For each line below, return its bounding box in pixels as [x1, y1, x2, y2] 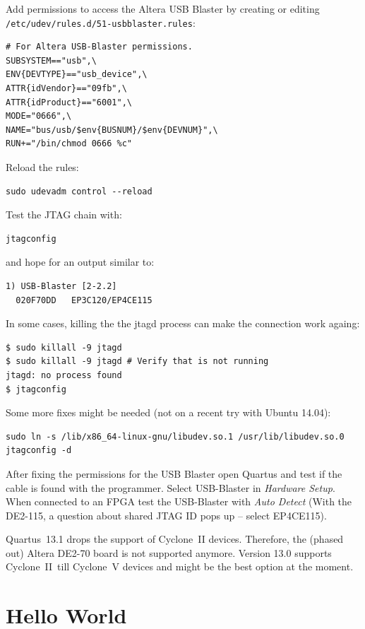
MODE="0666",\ [6, 111, 72, 122]
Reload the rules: [6, 160, 79, 174]
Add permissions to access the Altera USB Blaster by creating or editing [6, 1, 320, 16]
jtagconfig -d [6, 445, 72, 456]
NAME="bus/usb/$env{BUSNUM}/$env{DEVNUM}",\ [6, 124, 218, 135]
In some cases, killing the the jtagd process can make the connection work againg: [6, 316, 360, 331]
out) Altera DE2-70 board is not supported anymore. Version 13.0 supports [6, 545, 332, 560]
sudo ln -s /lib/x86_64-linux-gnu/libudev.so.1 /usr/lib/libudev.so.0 [6, 431, 345, 442]
